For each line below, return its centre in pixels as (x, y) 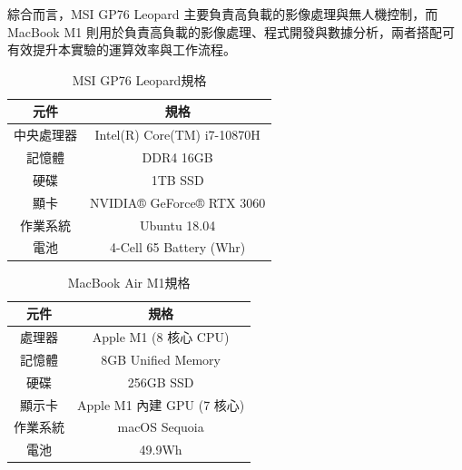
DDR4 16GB (177, 157)
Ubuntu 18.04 (178, 225)
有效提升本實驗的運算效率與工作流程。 (122, 49)
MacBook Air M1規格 (129, 282)
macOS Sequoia (161, 427)
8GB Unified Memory (161, 359)
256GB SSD (161, 382)
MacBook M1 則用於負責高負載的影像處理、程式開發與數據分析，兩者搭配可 (231, 31)
